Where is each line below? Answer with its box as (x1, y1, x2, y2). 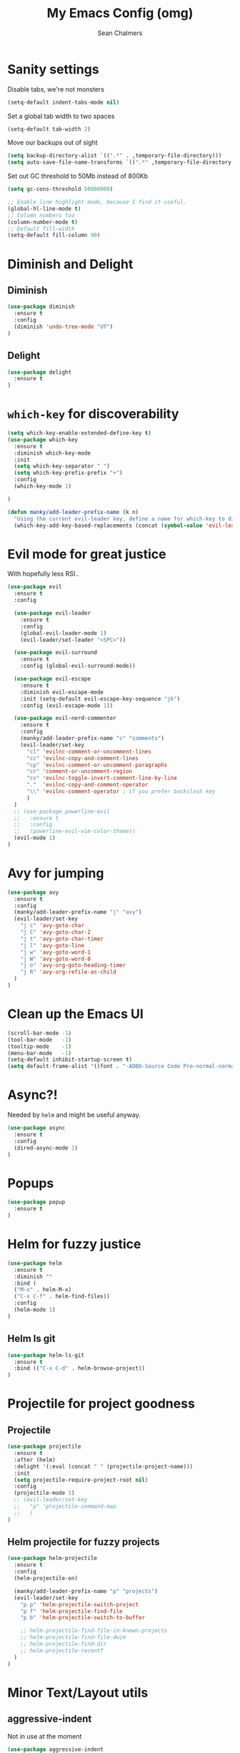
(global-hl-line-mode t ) (7, 205, 81, 212)
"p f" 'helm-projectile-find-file (20, 1607, 123, 1615)
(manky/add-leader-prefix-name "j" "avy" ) (14, 909, 142, 916)
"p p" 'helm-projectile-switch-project (20, 1601, 139, 1608)
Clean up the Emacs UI (7, 1006, 144, 1022)
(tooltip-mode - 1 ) (7, 1042, 72, 1050)
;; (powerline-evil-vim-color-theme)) (14, 828, 136, 835)
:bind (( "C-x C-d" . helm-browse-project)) (14, 1365, 145, 1372)
